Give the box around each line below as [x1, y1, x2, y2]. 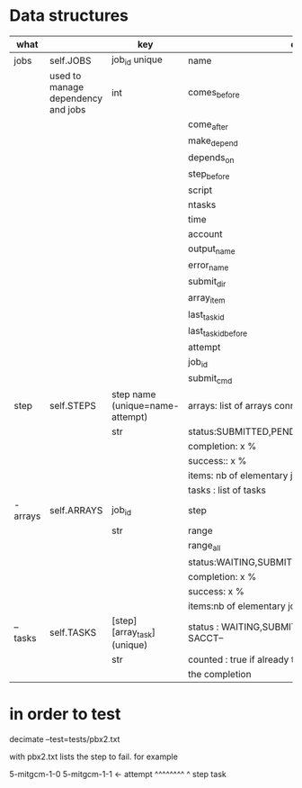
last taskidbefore [188, 324, 248, 339]
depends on [188, 150, 235, 165]
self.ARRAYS [49, 504, 103, 517]
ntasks [188, 198, 217, 211]
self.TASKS [49, 627, 97, 639]
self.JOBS [49, 54, 92, 67]
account [188, 227, 223, 240]
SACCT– [188, 632, 224, 645]
